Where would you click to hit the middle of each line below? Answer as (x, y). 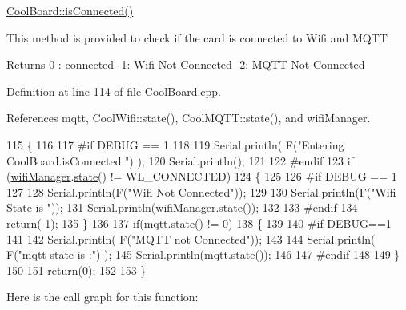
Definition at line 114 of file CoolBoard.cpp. (114, 91)
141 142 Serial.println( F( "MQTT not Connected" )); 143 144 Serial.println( (191, 238)
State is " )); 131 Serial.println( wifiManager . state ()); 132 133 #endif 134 (182, 207)
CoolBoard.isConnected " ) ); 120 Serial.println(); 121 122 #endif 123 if (180, 160)
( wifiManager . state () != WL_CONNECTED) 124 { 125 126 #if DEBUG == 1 (202, 176)
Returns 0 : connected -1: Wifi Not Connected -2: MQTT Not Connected (186, 64)
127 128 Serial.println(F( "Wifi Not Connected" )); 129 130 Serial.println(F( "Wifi (201, 191)
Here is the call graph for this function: (103, 297)
